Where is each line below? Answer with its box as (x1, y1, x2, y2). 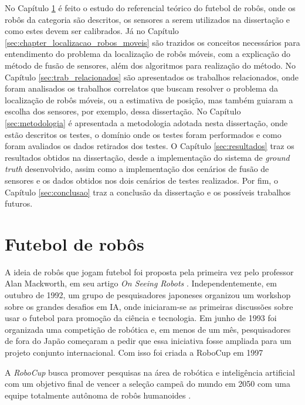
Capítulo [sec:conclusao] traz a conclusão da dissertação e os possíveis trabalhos (5, 185, 291, 198)
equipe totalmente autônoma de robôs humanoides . (5, 389, 191, 401)
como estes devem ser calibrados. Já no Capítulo (5, 25, 179, 37)
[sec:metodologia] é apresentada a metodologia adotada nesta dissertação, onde (5, 116, 288, 129)
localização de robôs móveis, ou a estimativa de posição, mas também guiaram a (5, 93, 293, 106)
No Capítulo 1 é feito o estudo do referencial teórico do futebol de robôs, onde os (5, 2, 296, 14)
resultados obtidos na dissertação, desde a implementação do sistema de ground (5, 151, 290, 163)
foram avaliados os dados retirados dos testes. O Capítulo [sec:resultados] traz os (5, 140, 294, 152)
